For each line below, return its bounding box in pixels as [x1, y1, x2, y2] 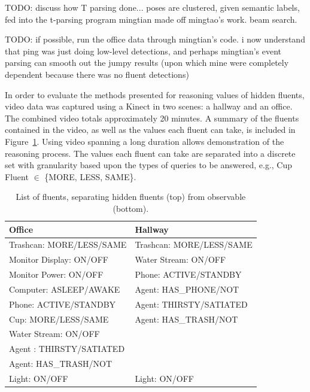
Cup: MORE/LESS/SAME [9, 312, 109, 325]
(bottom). [113, 202, 149, 214]
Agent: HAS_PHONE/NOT [135, 282, 239, 295]
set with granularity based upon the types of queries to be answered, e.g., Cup [5, 159, 293, 171]
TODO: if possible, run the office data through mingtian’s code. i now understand [5, 33, 305, 45]
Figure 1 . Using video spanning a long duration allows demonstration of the [5, 135, 284, 147]
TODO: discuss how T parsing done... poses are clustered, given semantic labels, [5, 1, 300, 13]
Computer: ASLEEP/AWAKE [9, 282, 120, 295]
